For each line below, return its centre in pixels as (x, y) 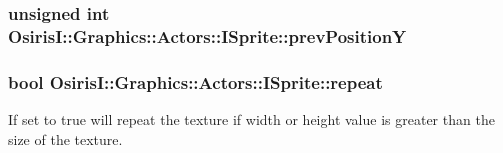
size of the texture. (65, 138)
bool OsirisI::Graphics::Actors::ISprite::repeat (195, 81)
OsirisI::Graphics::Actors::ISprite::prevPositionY (207, 35)
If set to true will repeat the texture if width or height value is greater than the (251, 118)
